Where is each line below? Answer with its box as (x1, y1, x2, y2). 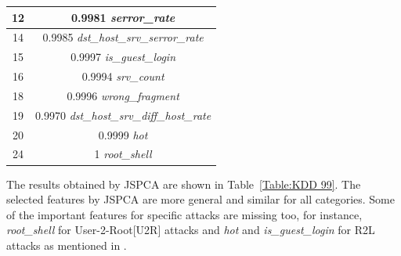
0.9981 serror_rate (70, 9, 175, 25)
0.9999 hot (98, 126, 148, 142)
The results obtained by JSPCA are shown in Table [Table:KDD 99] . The (6, 175, 361, 192)
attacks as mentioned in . (6, 236, 127, 253)
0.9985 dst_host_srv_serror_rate (42, 29, 204, 45)
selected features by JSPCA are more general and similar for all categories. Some (6, 191, 395, 207)
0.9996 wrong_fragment (67, 87, 179, 103)
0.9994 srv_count (81, 68, 164, 85)
